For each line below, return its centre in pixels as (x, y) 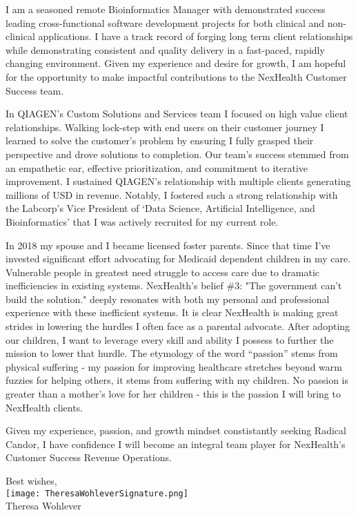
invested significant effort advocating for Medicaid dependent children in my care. (178, 259)
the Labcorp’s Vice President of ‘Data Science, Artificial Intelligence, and (160, 208)
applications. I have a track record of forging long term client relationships (196, 36)
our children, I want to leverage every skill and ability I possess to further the (170, 339)
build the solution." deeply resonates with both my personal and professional (168, 299)
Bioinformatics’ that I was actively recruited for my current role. (142, 221)
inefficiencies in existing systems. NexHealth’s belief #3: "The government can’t (174, 285)
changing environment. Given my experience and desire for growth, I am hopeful (176, 63)
